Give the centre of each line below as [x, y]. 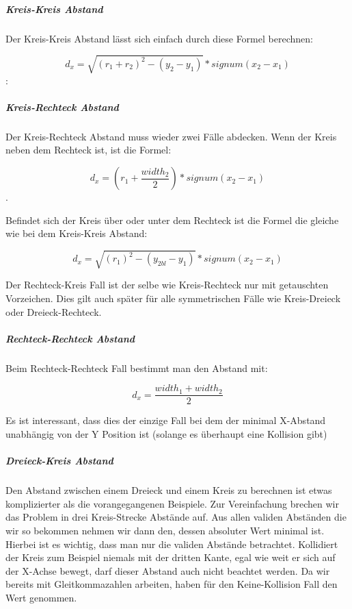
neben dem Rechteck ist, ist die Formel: [89, 150]
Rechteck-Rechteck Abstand [70, 338]
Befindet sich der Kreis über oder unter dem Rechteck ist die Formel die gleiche [172, 220]
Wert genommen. [41, 597]
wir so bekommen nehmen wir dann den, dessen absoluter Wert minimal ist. [165, 530]
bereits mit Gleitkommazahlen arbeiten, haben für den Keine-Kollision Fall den [172, 584]
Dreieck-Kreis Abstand [59, 461]
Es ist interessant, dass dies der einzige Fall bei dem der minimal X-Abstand [166, 420]
